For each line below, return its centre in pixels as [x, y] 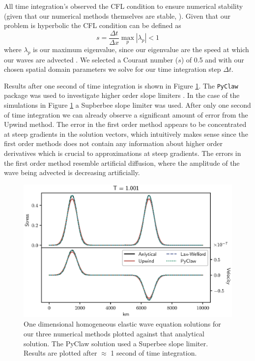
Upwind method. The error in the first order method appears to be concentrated [125, 124]
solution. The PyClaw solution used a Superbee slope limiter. [116, 343]
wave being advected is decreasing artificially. [72, 172]
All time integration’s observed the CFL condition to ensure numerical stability [124, 6]
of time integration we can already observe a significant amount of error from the [126, 114]
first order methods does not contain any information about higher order [113, 143]
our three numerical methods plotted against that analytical [114, 333]
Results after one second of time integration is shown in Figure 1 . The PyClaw [121, 85]
